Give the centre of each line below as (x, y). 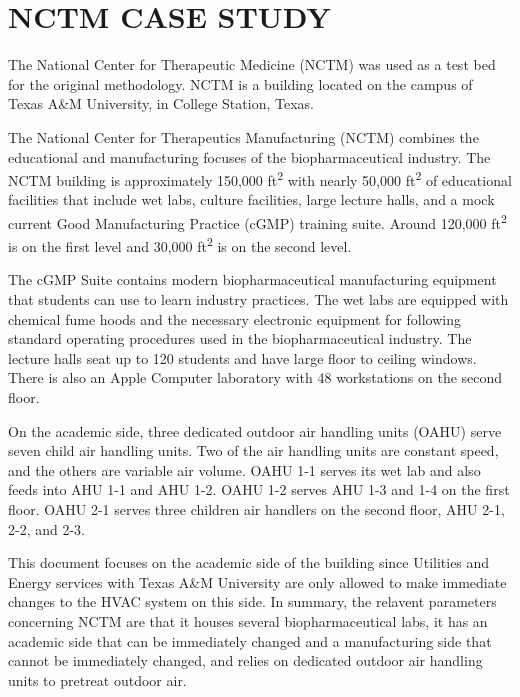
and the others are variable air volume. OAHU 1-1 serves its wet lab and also (244, 469)
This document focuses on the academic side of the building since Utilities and (249, 562)
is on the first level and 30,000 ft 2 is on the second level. (180, 244)
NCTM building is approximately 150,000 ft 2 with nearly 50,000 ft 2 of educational (260, 178)
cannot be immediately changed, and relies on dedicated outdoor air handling (245, 660)
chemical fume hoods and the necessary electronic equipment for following (234, 318)
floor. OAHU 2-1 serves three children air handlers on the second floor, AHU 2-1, (256, 508)
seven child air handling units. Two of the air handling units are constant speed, (253, 450)
